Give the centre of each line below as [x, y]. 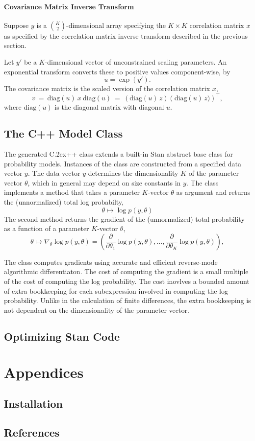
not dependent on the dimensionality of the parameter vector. [97, 310]
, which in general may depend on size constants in [104, 182]
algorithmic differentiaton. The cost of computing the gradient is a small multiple [126, 271]
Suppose [16, 25]
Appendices [44, 372]
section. [15, 45]
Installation [33, 403]
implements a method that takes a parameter [72, 192]
